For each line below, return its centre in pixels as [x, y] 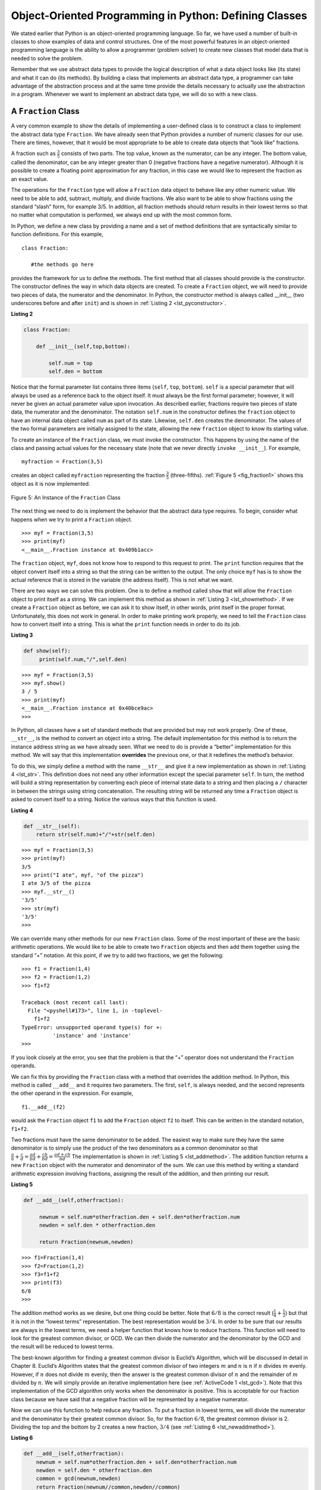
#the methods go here [62, 265]
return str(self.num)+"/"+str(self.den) [96, 834]
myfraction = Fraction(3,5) [62, 462]
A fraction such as [33, 153]
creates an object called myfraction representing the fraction [88, 475]
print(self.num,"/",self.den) [83, 659]
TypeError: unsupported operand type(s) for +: [92, 1027]
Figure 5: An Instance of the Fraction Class [66, 497]
